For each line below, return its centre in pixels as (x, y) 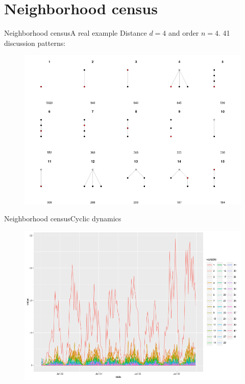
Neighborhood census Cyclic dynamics (63, 219)
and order (184, 33)
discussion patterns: (35, 43)
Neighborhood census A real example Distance (76, 33)
